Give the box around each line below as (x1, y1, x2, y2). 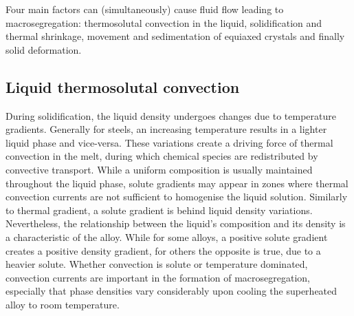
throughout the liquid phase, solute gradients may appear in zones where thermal (5, 176, 349, 190)
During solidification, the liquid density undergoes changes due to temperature (5, 108, 336, 123)
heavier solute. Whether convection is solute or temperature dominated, (5, 257, 308, 271)
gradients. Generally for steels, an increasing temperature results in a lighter (5, 122, 327, 136)
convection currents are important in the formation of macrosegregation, (5, 270, 310, 284)
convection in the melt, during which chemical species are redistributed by (5, 149, 318, 163)
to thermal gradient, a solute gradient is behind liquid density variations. (5, 202, 313, 217)
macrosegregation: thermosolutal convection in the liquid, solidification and (5, 15, 322, 30)
